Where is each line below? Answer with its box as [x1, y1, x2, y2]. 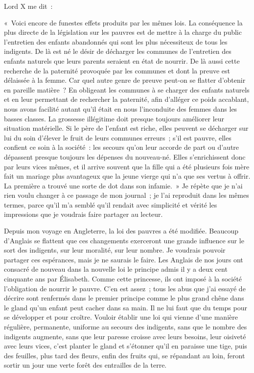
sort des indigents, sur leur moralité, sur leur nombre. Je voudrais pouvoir [4, 245, 226, 255]
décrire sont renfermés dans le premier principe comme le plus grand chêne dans [4, 293, 244, 303]
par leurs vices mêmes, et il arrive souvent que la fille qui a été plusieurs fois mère [4, 161, 250, 171]
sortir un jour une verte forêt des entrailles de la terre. [4, 360, 167, 370]
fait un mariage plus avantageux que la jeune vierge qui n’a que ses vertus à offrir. [4, 171, 251, 181]
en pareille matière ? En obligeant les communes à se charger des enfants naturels [4, 84, 250, 94]
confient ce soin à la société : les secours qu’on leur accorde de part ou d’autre [4, 142, 239, 152]
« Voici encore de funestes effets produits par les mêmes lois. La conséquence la [4, 17, 243, 27]
